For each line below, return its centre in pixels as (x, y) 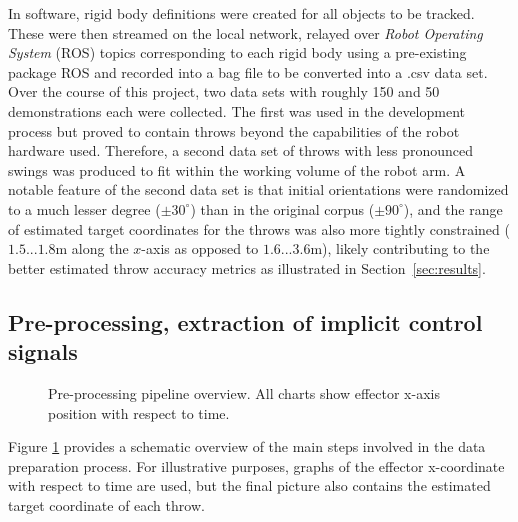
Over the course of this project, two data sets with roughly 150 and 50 (224, 91)
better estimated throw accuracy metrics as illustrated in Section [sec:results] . (247, 267)
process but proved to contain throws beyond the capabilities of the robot (234, 130)
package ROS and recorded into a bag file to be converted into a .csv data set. (248, 71)
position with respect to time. (139, 412)
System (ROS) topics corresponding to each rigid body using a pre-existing (237, 52)
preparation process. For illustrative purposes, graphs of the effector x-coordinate (256, 465)
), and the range (453, 208)
